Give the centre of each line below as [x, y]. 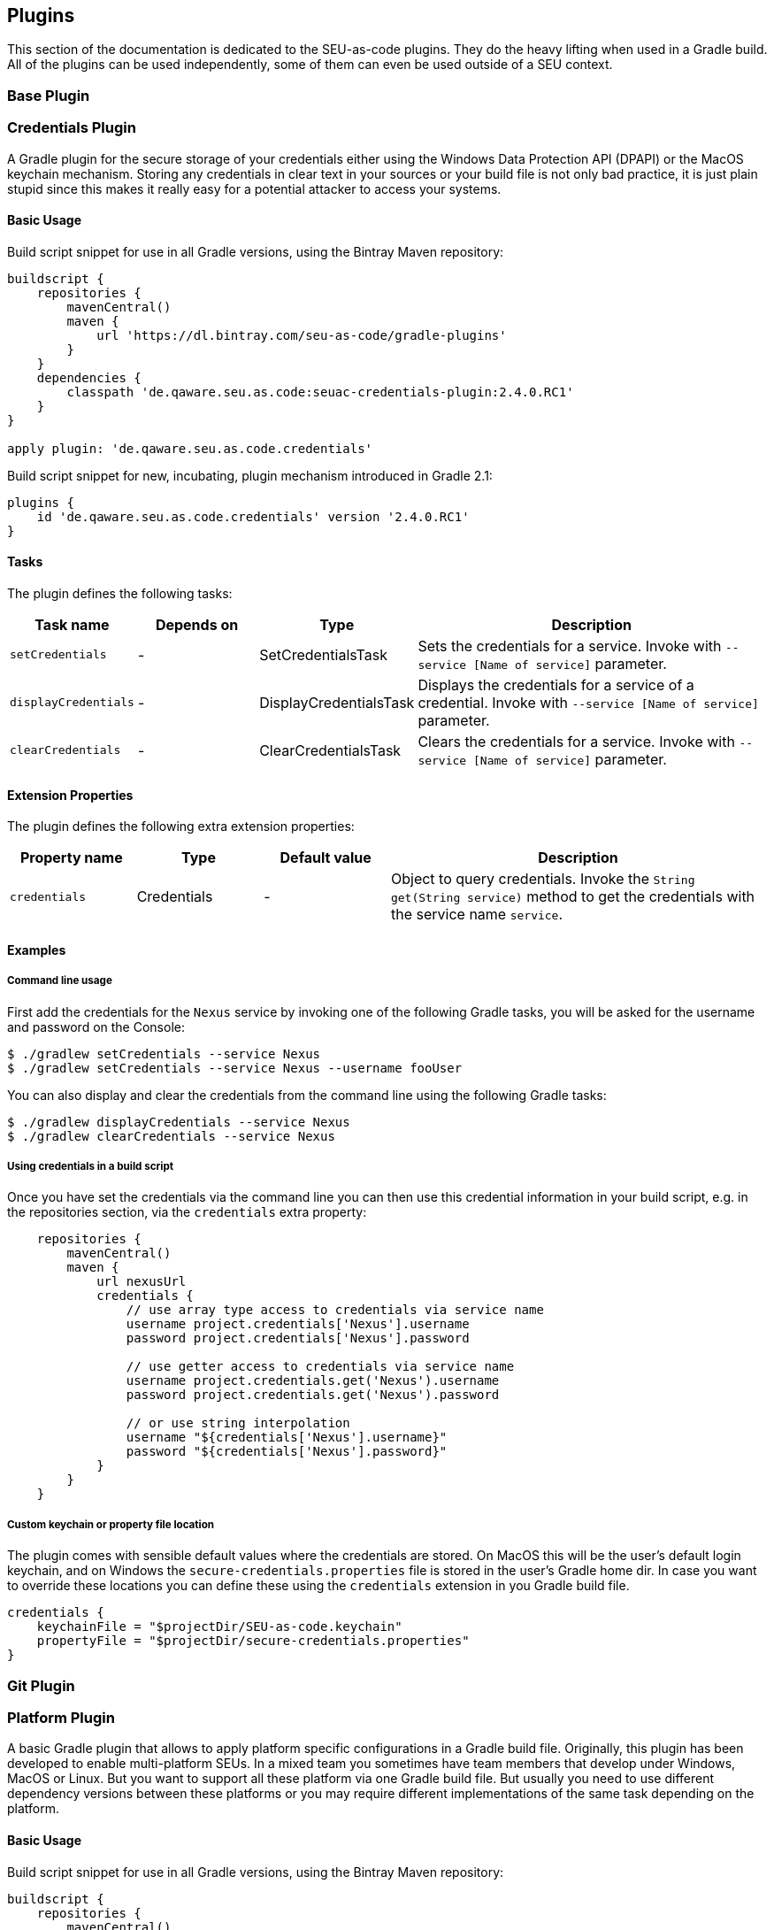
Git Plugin [41, 1685]
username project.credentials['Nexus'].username [298, 1324]
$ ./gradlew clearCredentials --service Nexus [171, 1136]
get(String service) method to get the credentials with [573, 897]
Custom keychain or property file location [111, 1524]
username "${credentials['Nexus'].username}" [287, 1438]
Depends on [197, 624]
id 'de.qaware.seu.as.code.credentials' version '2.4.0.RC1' [253, 516]
